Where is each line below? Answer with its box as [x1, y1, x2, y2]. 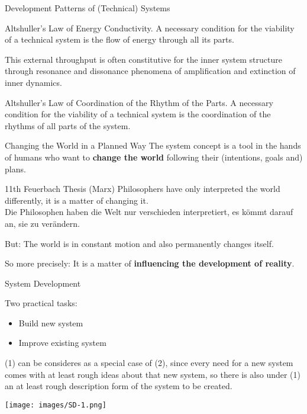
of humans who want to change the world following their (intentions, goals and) [5, 150, 303, 163]
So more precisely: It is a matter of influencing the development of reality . [5, 257, 295, 269]
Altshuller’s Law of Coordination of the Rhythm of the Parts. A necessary [5, 96, 273, 108]
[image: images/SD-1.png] [5, 400, 106, 409]
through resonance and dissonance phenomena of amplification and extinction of [5, 65, 296, 77]
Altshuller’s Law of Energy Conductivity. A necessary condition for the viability [5, 21, 295, 34]
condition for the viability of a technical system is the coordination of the [5, 108, 271, 120]
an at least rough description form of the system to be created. [5, 380, 232, 392]
